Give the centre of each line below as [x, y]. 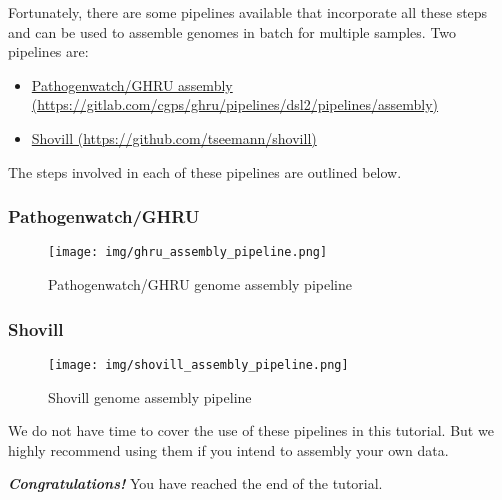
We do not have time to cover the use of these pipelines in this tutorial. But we [251, 430]
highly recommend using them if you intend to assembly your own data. [228, 449]
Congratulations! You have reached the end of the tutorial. [195, 483]
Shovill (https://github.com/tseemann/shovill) [174, 137]
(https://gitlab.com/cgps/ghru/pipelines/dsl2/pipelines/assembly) [235, 104]
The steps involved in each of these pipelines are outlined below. [205, 171]
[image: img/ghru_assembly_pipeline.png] [188, 252]
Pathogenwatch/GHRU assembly [132, 84]
